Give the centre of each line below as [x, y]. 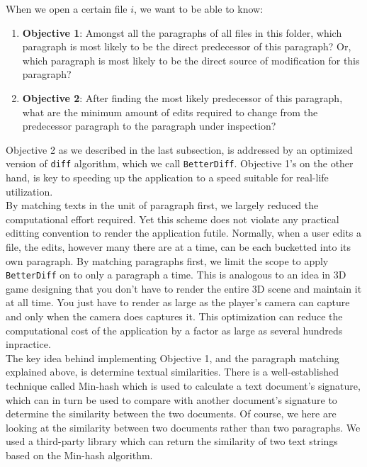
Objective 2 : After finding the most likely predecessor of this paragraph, [182, 97]
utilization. [29, 191]
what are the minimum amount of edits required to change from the [170, 112]
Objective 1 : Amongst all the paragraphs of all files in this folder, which [182, 32]
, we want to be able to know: [199, 9]
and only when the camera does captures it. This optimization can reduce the [174, 316]
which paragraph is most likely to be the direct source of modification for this [191, 60]
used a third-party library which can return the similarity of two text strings [172, 441]
